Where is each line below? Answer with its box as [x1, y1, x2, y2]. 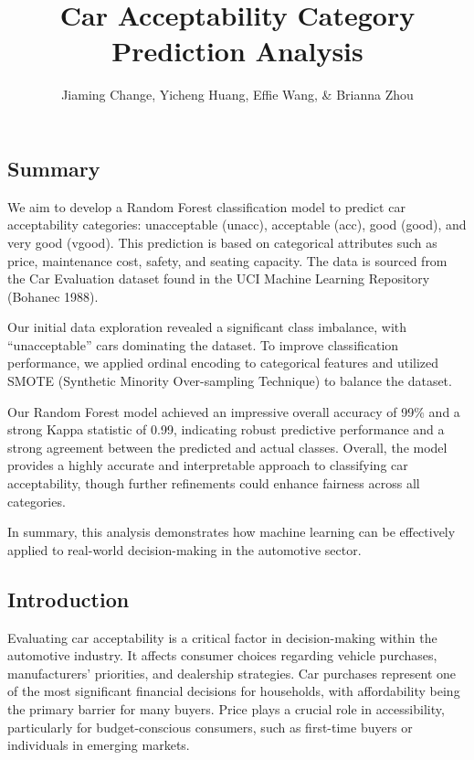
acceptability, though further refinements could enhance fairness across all [7, 474, 420, 493]
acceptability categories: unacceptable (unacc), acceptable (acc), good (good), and [7, 215, 467, 234]
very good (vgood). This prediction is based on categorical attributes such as [7, 232, 437, 252]
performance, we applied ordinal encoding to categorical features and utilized [7, 353, 439, 372]
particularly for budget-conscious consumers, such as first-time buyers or [7, 717, 413, 736]
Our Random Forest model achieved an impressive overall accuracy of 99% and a [7, 401, 460, 421]
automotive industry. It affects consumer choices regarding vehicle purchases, [7, 646, 437, 665]
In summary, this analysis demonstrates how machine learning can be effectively [7, 522, 456, 541]
